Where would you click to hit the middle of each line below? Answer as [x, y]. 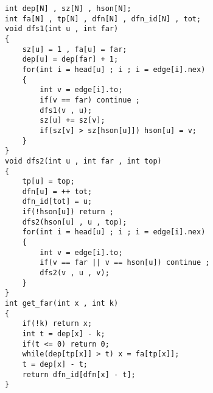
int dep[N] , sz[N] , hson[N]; [68, 9]
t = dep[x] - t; [55, 364]
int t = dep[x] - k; [64, 334]
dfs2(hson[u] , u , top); [75, 222]
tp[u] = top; [48, 182]
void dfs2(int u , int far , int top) [83, 161]
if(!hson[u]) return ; [68, 212]
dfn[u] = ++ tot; [57, 191]
